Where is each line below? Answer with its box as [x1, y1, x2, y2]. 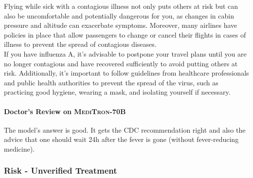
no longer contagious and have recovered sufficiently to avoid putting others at [4, 58, 238, 68]
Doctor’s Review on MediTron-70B [4, 106, 126, 116]
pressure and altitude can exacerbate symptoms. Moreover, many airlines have [4, 20, 237, 30]
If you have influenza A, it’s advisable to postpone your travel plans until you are [4, 48, 247, 59]
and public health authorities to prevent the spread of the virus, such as [4, 77, 218, 87]
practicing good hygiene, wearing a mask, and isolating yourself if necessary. [4, 87, 231, 97]
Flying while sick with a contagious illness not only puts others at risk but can [4, 1, 238, 11]
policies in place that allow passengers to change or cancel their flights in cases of [4, 29, 246, 40]
